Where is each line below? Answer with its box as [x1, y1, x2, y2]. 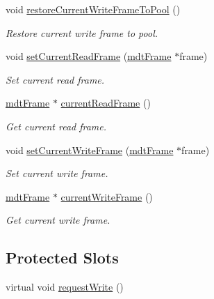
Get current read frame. [6, 118, 107, 133]
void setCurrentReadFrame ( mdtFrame [6, 49, 172, 63]
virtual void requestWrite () [6, 279, 124, 294]
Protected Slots [6, 247, 119, 268]
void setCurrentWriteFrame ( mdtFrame [6, 142, 174, 157]
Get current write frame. [6, 213, 110, 227]
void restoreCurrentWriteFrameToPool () [6, 2, 181, 16]
